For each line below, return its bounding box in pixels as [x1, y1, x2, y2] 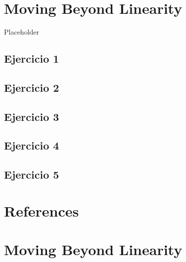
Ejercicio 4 [4, 138, 59, 153]
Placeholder [4, 27, 40, 37]
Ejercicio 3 [4, 109, 59, 124]
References [4, 200, 79, 221]
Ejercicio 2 [4, 79, 59, 95]
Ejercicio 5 [4, 167, 59, 182]
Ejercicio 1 [4, 51, 59, 66]
